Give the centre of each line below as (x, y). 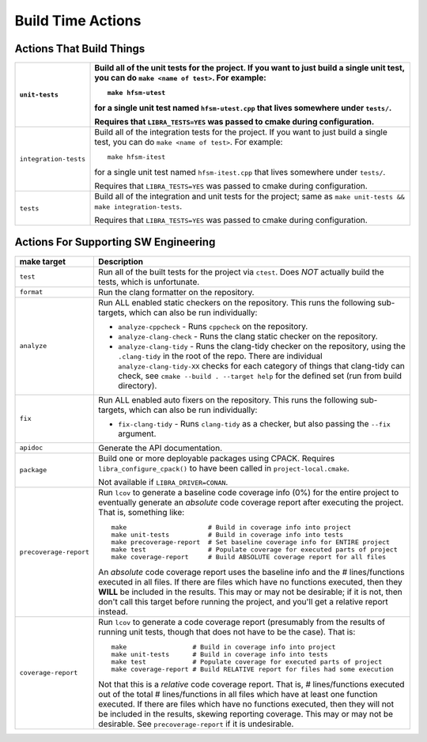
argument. (137, 433)
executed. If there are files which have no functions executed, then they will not (246, 704)
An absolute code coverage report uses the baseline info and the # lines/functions (251, 572)
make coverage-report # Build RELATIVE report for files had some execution (253, 669)
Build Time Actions (78, 21)
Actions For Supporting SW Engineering (115, 242)
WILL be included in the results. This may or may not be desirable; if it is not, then (250, 592)
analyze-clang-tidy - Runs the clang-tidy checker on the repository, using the (262, 346)
